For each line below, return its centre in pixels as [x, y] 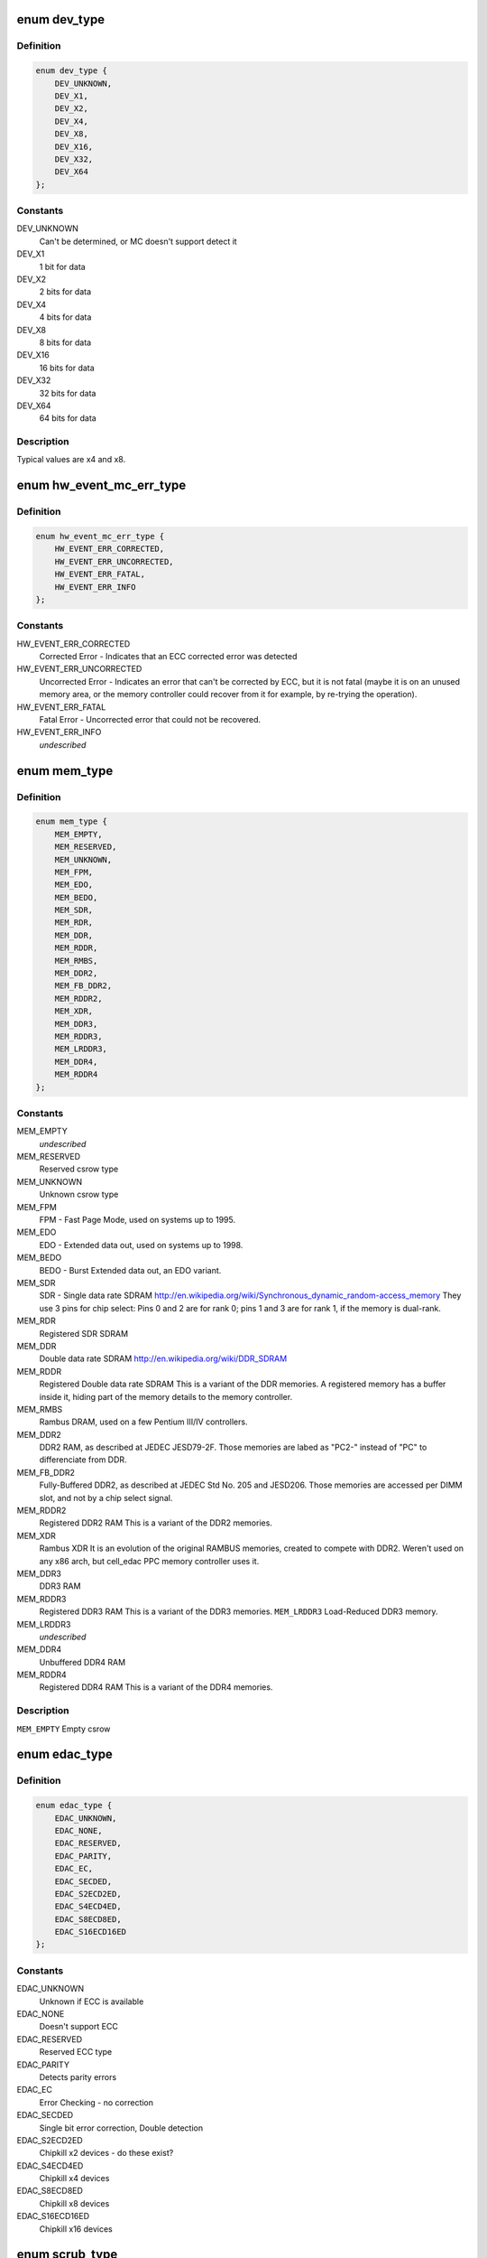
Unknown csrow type [79, 1194]
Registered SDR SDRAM [84, 1333]
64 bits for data [68, 418]
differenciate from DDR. [83, 1460]
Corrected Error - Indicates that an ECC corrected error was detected [168, 657]
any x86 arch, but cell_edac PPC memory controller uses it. [149, 1561]
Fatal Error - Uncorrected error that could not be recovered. [150, 720]
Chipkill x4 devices [74, 2179]
